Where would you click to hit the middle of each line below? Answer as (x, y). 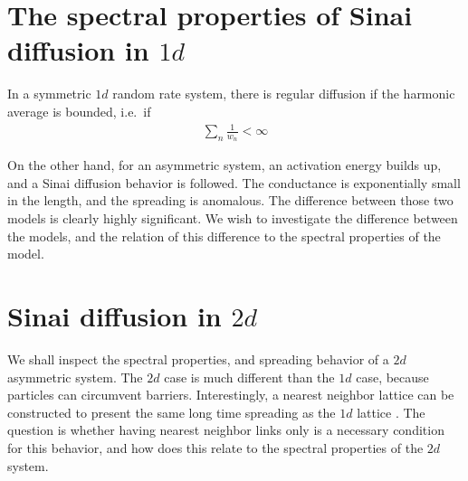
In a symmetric (49, 94)
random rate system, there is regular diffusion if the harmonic (284, 94)
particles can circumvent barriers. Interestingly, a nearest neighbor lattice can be (231, 395)
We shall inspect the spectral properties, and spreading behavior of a (198, 358)
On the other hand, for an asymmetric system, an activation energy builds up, (224, 165)
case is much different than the (249, 377)
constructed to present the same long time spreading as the (172, 412)
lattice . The (391, 412)
